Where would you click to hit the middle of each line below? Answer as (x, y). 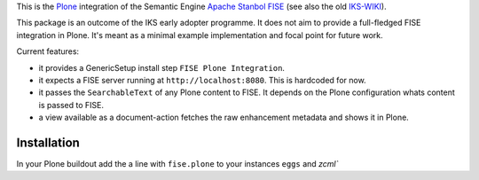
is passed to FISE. (71, 105)
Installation (48, 142)
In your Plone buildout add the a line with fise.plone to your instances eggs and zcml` (177, 164)
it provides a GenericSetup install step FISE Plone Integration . (162, 67)
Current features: (48, 51)
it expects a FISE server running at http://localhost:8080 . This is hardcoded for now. (203, 80)
